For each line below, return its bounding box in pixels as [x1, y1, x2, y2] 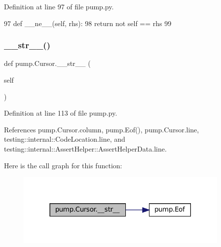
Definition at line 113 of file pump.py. [4, 108, 117, 118]
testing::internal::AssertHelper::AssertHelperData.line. [4, 143, 167, 154]
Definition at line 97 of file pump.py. [4, 1, 114, 11]
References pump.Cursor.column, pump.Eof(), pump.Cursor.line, [4, 124, 199, 134]
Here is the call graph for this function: [4, 160, 122, 170]
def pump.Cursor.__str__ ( [4, 58, 91, 68]
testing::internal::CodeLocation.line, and [4, 134, 125, 144]
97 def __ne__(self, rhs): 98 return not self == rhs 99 [4, 18, 172, 28]
